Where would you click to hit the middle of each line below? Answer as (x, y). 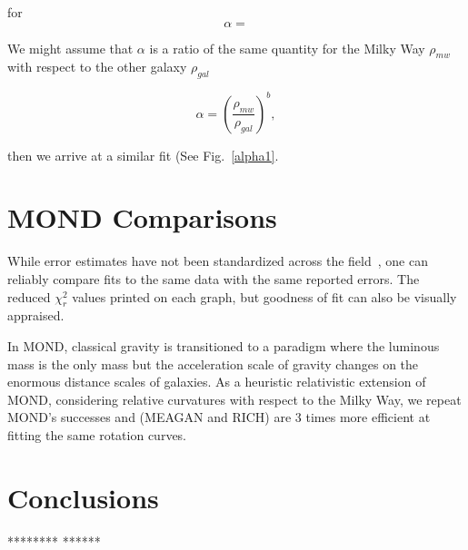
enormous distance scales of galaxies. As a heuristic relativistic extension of (217, 382)
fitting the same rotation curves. (97, 434)
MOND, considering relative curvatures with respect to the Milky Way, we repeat (234, 399)
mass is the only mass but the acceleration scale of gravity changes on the (213, 363)
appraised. (36, 315)
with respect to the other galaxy (97, 67)
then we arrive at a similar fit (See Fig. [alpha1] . (143, 155)
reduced (29, 296)
